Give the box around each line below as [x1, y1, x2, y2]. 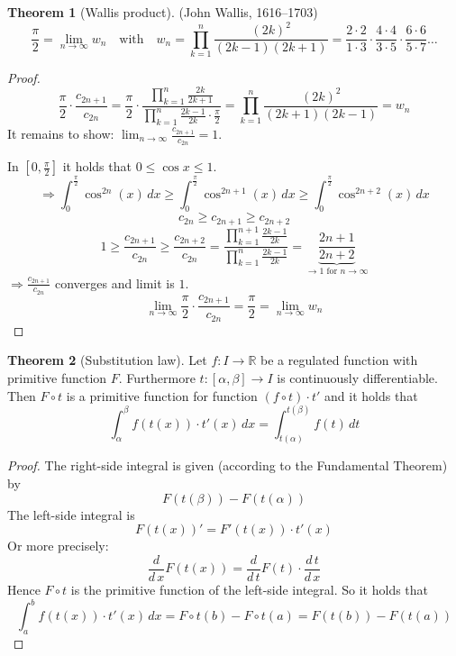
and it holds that [324, 386, 418, 405]
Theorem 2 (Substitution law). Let [7, 351, 207, 369]
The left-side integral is [7, 505, 135, 524]
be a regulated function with [260, 351, 418, 369]
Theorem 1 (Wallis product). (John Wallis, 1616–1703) [7, 3, 318, 21]
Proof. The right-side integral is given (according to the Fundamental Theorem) [7, 456, 448, 475]
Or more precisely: [7, 536, 109, 555]
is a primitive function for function [66, 386, 258, 405]
